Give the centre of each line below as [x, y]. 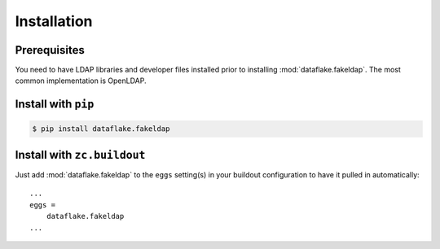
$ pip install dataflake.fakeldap [101, 129]
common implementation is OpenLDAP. [81, 81]
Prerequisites [50, 50]
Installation [54, 21]
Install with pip [55, 105]
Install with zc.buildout [80, 155]
